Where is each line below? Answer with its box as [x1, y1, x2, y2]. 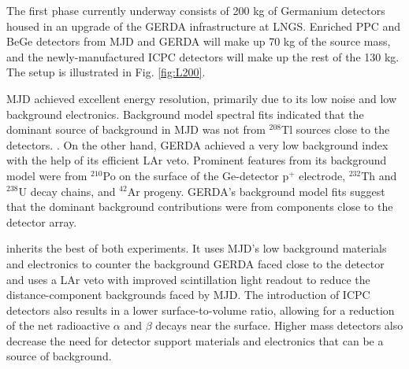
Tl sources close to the [281, 121, 390, 138]
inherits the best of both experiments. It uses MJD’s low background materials [6, 240, 387, 256]
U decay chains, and [18, 183, 116, 199]
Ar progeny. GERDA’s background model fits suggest [127, 183, 385, 199]
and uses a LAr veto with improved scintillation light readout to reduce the [6, 271, 370, 287]
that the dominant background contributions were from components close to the [6, 198, 393, 215]
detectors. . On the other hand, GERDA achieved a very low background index [6, 136, 389, 153]
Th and [361, 167, 397, 183]
